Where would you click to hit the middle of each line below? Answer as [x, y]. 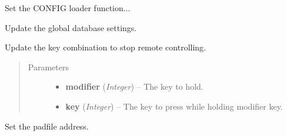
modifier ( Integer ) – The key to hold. [134, 86]
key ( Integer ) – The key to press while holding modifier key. [174, 106]
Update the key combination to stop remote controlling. [105, 47]
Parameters [48, 67]
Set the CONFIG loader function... [68, 8]
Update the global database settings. [71, 27]
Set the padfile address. [47, 126]
